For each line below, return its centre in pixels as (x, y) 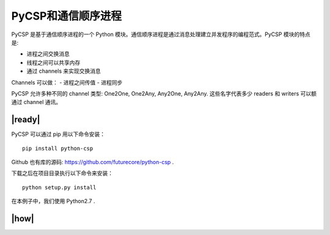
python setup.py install (59, 187)
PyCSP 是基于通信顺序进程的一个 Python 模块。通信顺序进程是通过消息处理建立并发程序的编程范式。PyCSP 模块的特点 (161, 34)
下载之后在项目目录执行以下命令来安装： (62, 173)
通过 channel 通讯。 (36, 102)
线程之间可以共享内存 (53, 62)
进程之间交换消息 (48, 54)
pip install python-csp (58, 148)
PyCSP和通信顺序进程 (67, 16)
